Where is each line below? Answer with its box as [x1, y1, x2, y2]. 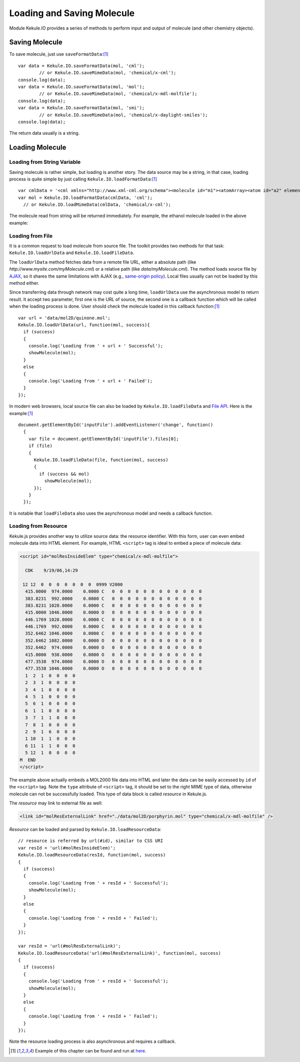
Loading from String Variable [9, 158, 81, 165]
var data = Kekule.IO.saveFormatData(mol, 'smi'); [18, 105, 145, 111]
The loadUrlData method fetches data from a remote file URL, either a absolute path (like [9, 259, 196, 265]
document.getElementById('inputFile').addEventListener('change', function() [18, 421, 213, 428]
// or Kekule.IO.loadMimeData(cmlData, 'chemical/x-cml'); [23, 202, 171, 207]
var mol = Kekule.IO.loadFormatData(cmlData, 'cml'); [18, 194, 152, 200]
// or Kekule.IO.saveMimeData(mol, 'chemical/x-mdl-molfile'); [39, 91, 197, 97]
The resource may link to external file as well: [9, 800, 102, 806]
